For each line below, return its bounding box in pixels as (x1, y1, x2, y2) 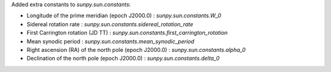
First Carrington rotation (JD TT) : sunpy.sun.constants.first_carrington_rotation (26, 29, 228, 37)
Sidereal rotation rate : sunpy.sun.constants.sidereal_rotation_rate (26, 20, 194, 27)
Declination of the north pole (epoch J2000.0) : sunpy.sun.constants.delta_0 (26, 55, 220, 62)
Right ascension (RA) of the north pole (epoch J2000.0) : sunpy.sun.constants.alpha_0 (26, 46, 246, 53)
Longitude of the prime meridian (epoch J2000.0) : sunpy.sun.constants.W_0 (26, 12, 222, 20)
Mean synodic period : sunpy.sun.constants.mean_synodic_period (26, 37, 194, 45)
